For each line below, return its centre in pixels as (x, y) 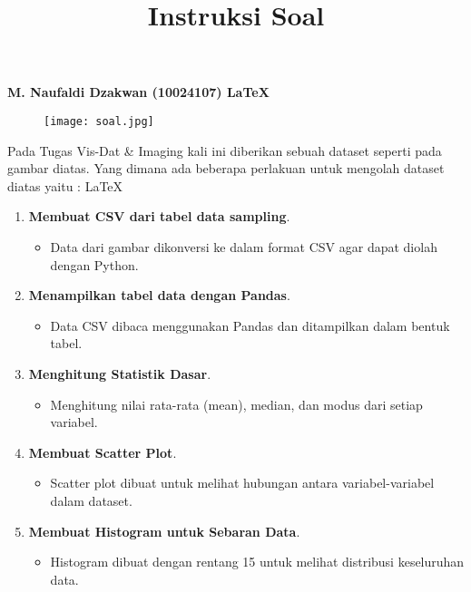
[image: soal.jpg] (99, 121)
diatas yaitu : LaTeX (65, 185)
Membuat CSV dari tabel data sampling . (159, 216)
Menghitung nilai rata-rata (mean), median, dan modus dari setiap (236, 404)
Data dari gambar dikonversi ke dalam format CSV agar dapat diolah (244, 247)
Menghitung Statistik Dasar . (120, 373)
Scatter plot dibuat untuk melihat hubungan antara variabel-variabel (242, 483)
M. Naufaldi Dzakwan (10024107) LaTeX (138, 92)
